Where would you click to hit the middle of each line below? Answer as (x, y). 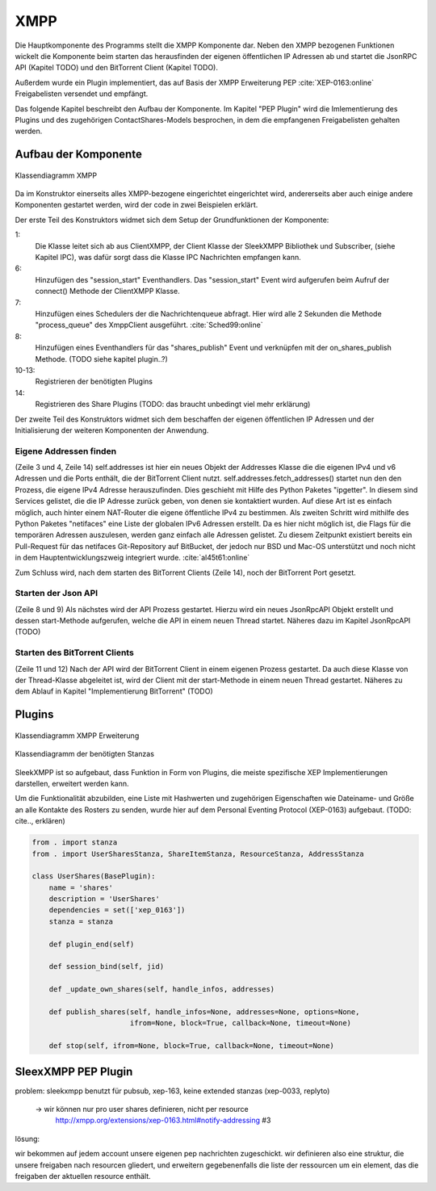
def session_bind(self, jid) (107, 967)
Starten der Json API (57, 593)
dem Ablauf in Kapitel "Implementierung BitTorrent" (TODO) (114, 691)
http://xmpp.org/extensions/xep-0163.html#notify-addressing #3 (163, 1120)
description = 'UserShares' (105, 899)
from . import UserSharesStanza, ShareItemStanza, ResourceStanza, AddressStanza (198, 853)
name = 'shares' (81, 887)
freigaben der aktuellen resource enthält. (83, 1176)
